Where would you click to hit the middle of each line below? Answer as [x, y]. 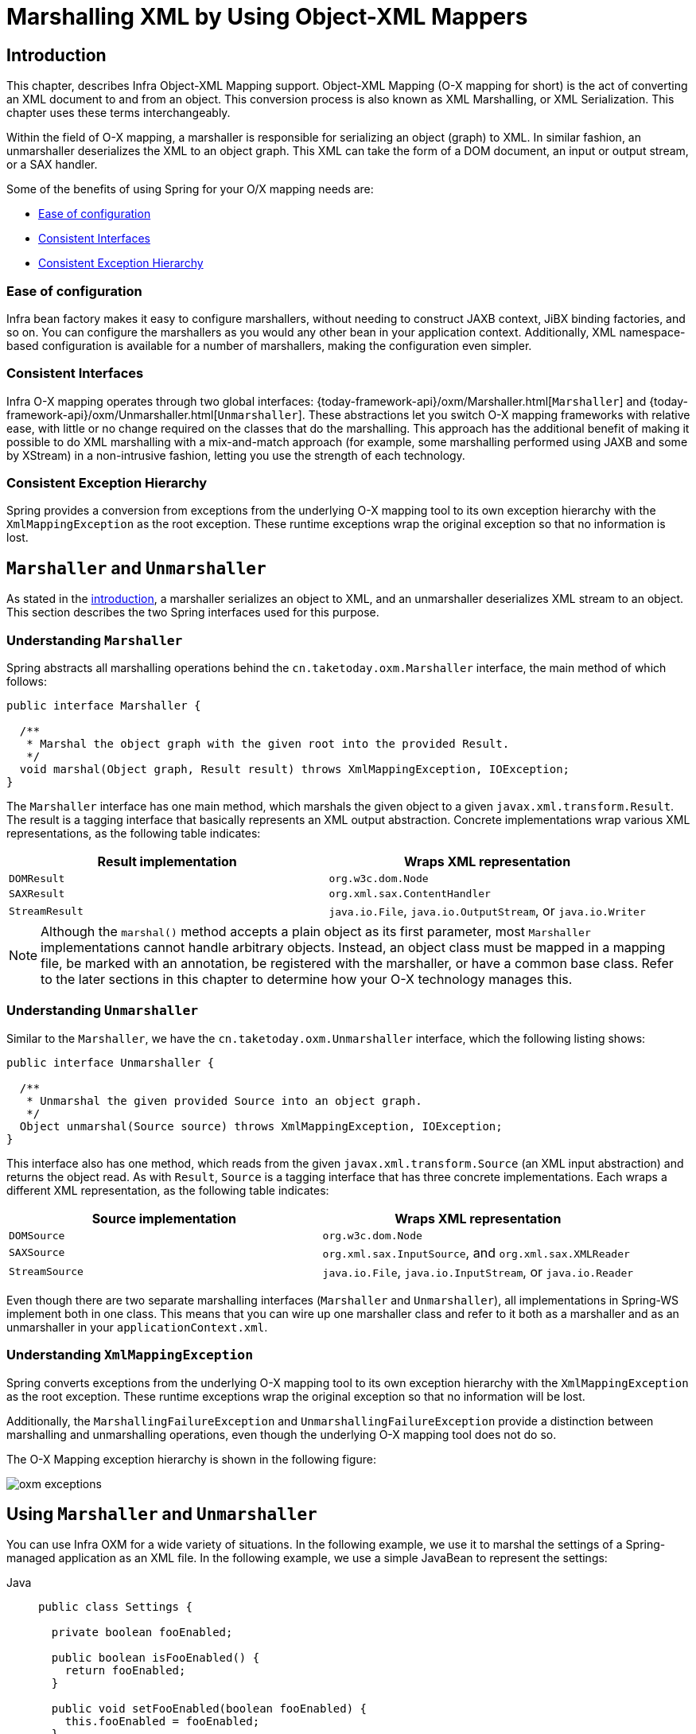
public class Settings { [115, 1607]
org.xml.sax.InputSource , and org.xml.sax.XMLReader [476, 1252]
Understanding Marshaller [95, 640]
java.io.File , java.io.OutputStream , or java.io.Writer [487, 911]
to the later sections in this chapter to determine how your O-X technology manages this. [307, 980]
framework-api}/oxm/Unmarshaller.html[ [112, 414]
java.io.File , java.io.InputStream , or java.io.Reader [478, 1271]
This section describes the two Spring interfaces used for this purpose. [193, 612]
